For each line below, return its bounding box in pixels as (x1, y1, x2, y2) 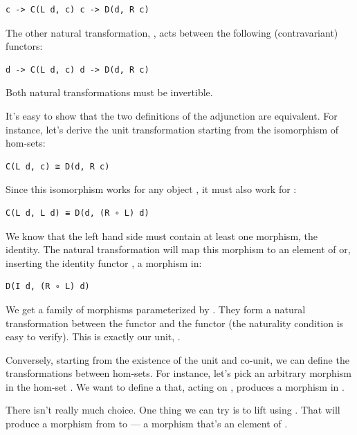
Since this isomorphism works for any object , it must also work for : (6, 182, 297, 196)
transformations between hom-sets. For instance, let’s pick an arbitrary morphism (6, 366, 351, 380)
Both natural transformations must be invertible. (6, 85, 213, 100)
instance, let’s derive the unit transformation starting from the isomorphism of (6, 122, 338, 136)
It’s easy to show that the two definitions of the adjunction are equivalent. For (6, 108, 338, 122)
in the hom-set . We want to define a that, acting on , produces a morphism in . (6, 379, 345, 394)
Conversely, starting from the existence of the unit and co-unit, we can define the (6, 352, 349, 367)
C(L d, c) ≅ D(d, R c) (6, 161, 110, 172)
